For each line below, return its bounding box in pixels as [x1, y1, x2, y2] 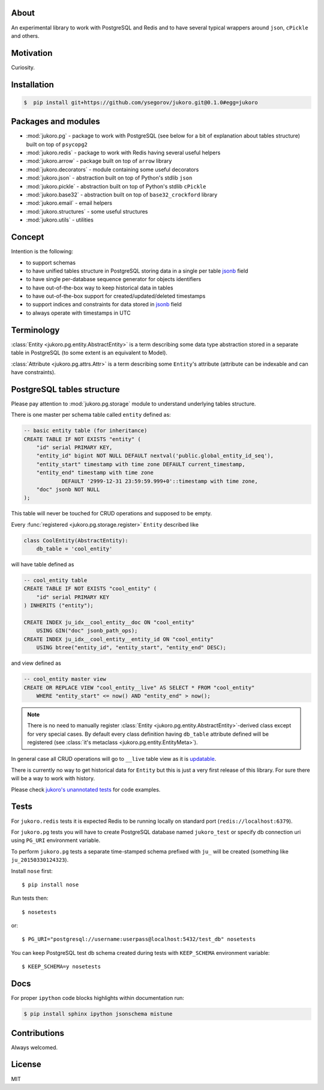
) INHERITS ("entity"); [23, 602, 94, 609]
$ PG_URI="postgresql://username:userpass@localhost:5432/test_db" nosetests [22, 936, 256, 943]
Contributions [11, 1028, 64, 1038]
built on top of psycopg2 [26, 141, 88, 148]
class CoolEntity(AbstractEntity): [23, 537, 128, 543]
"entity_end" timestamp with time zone [36, 469, 154, 476]
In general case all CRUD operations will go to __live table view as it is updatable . [11, 755, 217, 763]
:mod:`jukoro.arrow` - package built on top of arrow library [26, 157, 172, 165]
